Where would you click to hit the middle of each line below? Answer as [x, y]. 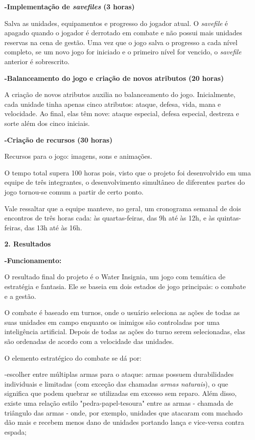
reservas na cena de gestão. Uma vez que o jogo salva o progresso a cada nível [121, 42]
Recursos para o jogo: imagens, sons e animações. [78, 156]
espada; [16, 431]
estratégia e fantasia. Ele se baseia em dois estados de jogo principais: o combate [125, 286]
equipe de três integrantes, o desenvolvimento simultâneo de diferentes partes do [125, 182]
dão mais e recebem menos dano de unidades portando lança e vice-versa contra [124, 422]
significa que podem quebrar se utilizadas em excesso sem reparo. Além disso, [121, 393]
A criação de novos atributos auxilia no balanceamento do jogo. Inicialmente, [120, 94]
